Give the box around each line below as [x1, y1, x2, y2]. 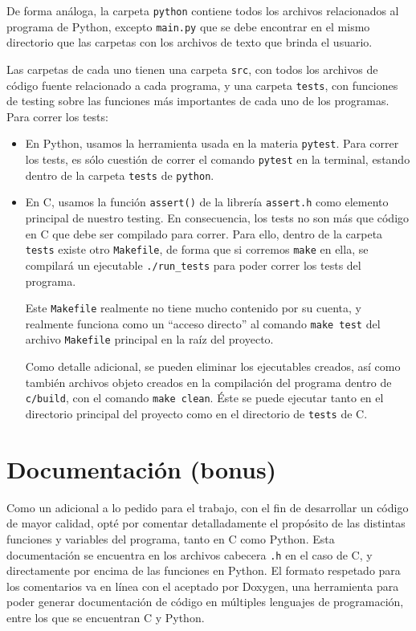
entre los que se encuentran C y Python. [6, 609, 205, 625]
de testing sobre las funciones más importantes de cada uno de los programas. [6, 92, 389, 109]
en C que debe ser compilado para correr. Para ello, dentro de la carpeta [25, 225, 383, 242]
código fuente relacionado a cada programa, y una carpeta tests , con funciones [6, 76, 398, 93]
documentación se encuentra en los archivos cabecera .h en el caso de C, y [6, 546, 373, 563]
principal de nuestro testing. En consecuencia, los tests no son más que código [25, 210, 410, 226]
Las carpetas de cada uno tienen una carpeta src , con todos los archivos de [6, 60, 378, 77]
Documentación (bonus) [6, 452, 277, 485]
